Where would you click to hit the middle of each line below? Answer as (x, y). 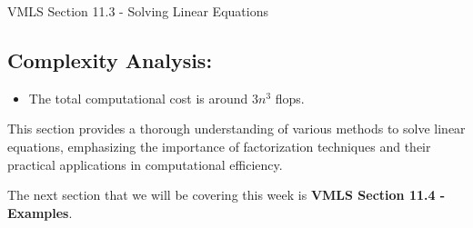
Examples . (40, 212)
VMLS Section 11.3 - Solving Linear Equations (138, 11)
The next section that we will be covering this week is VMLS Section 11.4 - (226, 195)
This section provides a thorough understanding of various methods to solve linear (236, 129)
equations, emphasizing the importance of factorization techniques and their (219, 146)
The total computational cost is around (138, 98)
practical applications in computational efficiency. (145, 164)
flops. (290, 98)
